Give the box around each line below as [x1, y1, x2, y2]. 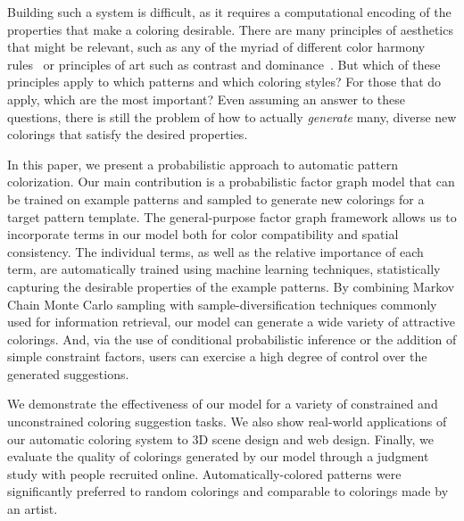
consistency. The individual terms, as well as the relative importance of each [7, 242, 424, 260]
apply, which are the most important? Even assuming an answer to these [7, 89, 405, 108]
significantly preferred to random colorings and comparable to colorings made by [7, 482, 449, 500]
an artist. [7, 500, 58, 518]
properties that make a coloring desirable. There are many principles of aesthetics [7, 20, 453, 38]
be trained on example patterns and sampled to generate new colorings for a [7, 189, 425, 208]
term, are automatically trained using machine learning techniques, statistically [7, 260, 441, 278]
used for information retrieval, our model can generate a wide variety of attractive [7, 312, 456, 331]
